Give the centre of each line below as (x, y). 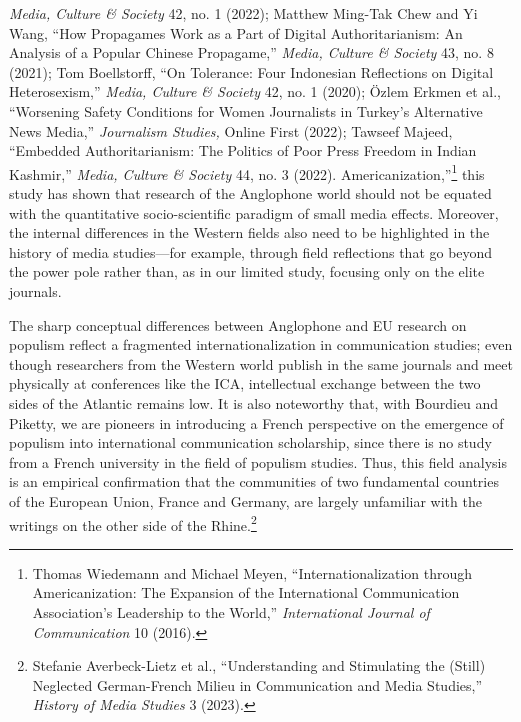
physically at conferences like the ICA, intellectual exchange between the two (245, 383)
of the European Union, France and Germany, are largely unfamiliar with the (245, 500)
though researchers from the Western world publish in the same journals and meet (261, 363)
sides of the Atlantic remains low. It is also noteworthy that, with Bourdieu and (254, 402)
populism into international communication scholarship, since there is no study (250, 442)
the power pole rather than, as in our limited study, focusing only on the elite (247, 271)
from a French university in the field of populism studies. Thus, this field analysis (258, 461)
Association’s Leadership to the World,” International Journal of (231, 611)
